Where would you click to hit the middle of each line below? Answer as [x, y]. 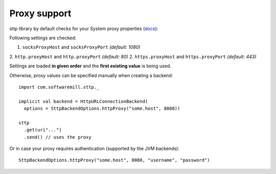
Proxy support [40, 13]
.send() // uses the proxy [57, 137]
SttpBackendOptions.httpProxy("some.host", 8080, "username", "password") [114, 160]
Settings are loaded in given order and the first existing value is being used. [90, 66]
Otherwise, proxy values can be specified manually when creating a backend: [91, 75]
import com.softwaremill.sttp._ [59, 87]
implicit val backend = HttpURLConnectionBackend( [83, 101]
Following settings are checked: [43, 38]
